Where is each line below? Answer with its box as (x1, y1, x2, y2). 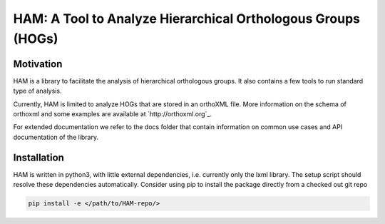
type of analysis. (13, 86, 62, 96)
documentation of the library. (13, 133, 99, 141)
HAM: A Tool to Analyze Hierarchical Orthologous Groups (13, 11, 360, 26)
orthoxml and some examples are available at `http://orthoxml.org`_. (13, 110, 212, 118)
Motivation (13, 58, 63, 70)
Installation (13, 151, 64, 163)
